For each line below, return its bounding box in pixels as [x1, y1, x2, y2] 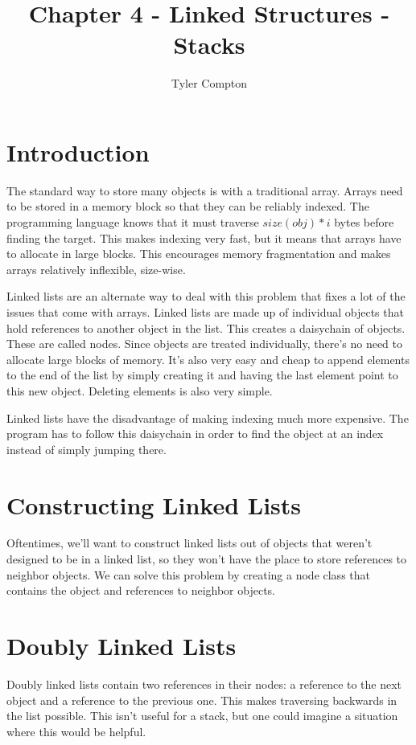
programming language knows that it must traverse [6, 214, 259, 231]
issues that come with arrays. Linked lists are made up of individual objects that [6, 304, 404, 320]
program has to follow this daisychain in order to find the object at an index [6, 425, 384, 442]
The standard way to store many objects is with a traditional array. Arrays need [6, 182, 403, 199]
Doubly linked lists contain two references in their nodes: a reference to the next [6, 675, 402, 692]
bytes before [334, 214, 394, 231]
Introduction [6, 135, 150, 168]
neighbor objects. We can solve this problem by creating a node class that [6, 566, 370, 583]
